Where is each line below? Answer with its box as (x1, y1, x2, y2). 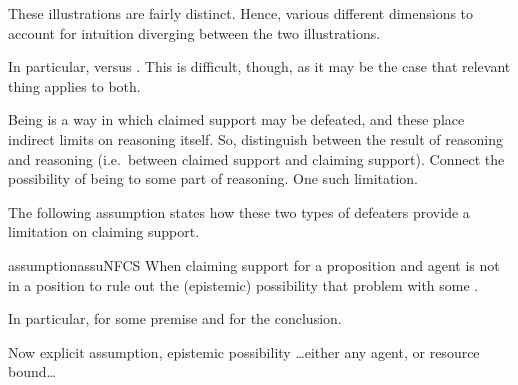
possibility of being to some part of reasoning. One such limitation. (8, 168, 418, 189)
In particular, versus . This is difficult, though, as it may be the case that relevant (8, 56, 511, 77)
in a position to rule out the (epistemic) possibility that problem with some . (8, 274, 479, 295)
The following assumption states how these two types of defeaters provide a (8, 201, 470, 222)
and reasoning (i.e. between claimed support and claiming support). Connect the (8, 148, 505, 169)
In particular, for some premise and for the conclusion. (8, 308, 342, 329)
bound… (8, 361, 56, 382)
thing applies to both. (8, 75, 141, 96)
